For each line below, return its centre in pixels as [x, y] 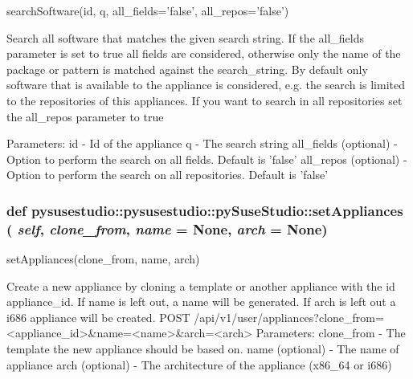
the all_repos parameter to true [85, 116]
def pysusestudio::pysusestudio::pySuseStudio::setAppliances [205, 210]
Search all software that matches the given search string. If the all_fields [186, 37]
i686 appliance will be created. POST [98, 317]
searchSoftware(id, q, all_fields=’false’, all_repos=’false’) [148, 10]
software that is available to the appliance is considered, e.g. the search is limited [206, 85]
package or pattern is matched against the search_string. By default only [187, 69]
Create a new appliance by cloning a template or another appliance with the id [201, 285]
